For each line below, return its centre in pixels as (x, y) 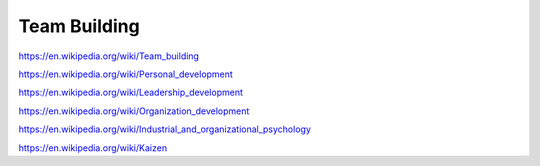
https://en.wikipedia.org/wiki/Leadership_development (131, 92)
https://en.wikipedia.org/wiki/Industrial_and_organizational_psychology (165, 129)
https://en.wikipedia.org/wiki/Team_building (109, 56)
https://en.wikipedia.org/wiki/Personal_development (126, 74)
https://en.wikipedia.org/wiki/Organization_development (134, 111)
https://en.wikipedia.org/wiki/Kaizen (93, 147)
